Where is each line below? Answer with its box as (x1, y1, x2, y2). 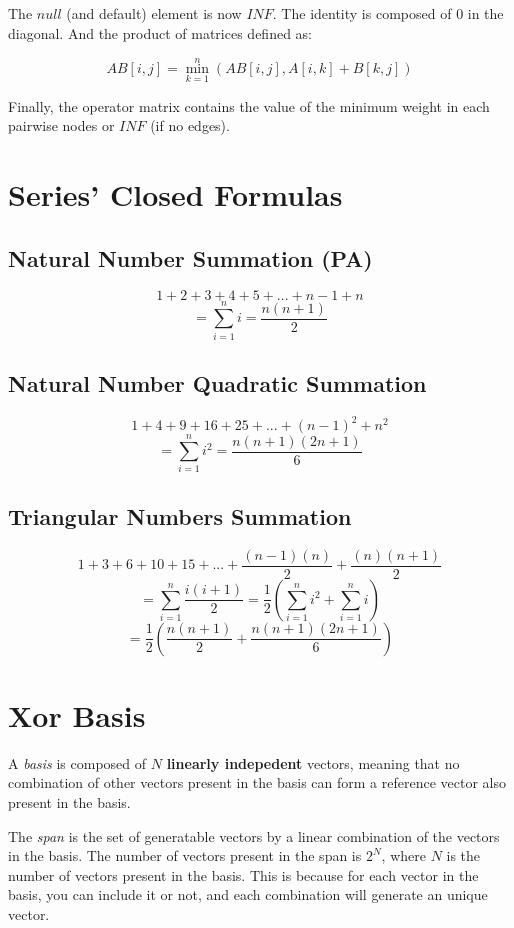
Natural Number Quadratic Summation (8, 367, 427, 398)
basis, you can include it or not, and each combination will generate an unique (8, 884, 488, 905)
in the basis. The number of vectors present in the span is (8, 845, 362, 866)
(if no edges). (150, 115, 230, 136)
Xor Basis (8, 694, 146, 735)
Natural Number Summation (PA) (8, 242, 373, 273)
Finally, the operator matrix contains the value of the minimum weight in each (8, 95, 490, 116)
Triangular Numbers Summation (8, 500, 352, 531)
